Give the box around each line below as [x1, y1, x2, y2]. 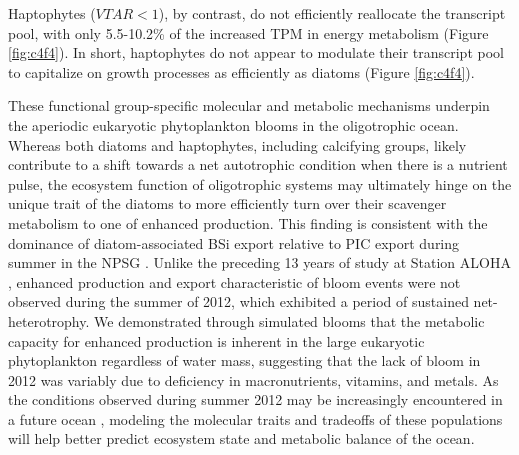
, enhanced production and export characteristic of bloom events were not [8, 271, 461, 292]
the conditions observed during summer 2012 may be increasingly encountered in [8, 389, 503, 410]
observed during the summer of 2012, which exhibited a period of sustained [8, 291, 469, 312]
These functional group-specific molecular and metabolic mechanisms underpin [8, 95, 490, 116]
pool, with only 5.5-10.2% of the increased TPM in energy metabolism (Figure [8, 22, 489, 43]
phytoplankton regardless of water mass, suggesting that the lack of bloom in [8, 350, 481, 371]
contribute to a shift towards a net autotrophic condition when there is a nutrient [8, 154, 508, 175]
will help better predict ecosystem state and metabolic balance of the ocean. [8, 428, 475, 449]
